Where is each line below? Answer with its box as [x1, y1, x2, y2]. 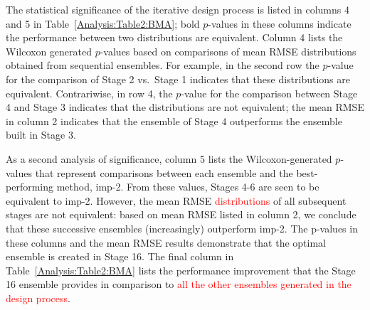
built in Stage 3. [6, 127, 76, 142]
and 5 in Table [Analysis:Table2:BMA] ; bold [6, 16, 200, 31]
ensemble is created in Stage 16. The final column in [6, 249, 234, 264]
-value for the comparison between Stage [181, 85, 358, 100]
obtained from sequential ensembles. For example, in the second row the [6, 58, 319, 73]
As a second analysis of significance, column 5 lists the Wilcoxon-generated [6, 151, 332, 166]
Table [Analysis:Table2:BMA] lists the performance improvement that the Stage [6, 262, 356, 277]
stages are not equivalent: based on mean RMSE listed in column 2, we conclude [6, 207, 356, 222]
